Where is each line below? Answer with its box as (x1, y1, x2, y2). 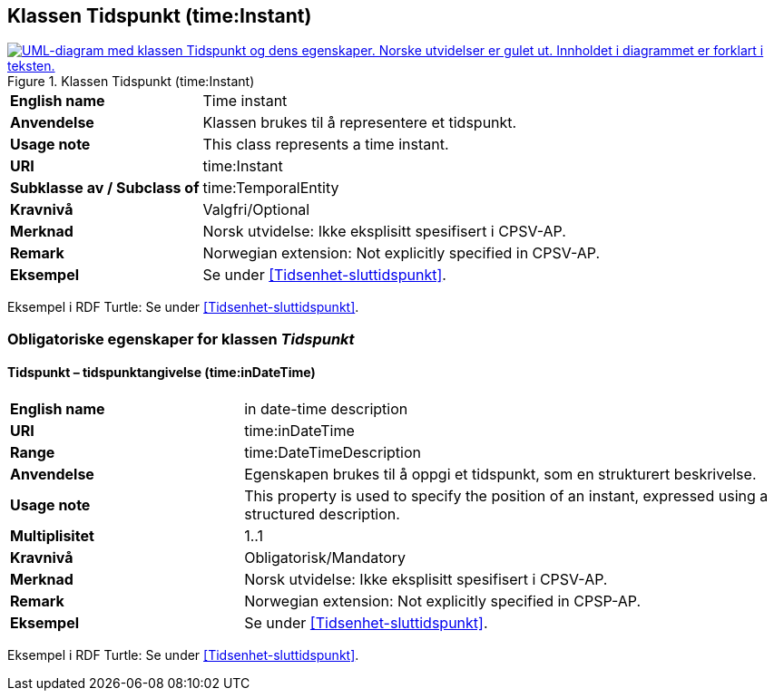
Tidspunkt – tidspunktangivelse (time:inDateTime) (7, 364, 316, 381)
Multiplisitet (10, 527, 94, 546)
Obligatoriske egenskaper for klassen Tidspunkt (7, 329, 355, 348)
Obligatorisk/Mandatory (244, 548, 407, 567)
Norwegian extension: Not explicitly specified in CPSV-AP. (202, 244, 601, 263)
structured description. (244, 505, 400, 524)
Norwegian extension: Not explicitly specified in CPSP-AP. (244, 592, 642, 611)
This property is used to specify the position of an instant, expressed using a (244, 487, 769, 506)
